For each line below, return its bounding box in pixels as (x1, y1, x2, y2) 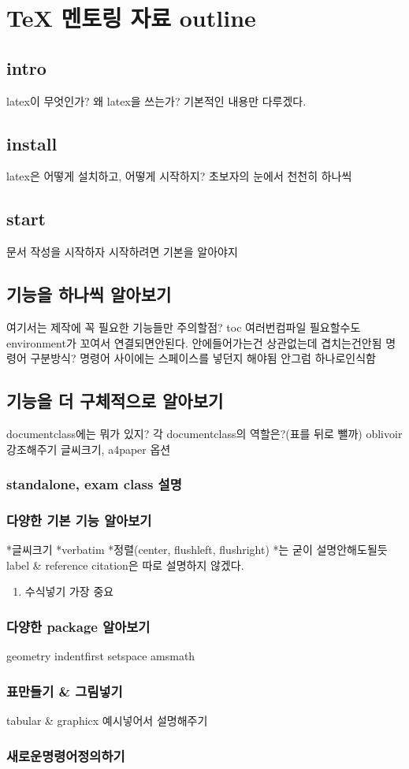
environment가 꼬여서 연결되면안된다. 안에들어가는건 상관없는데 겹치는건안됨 (6, 334, 382, 351)
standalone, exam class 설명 (6, 474, 182, 494)
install (6, 131, 58, 155)
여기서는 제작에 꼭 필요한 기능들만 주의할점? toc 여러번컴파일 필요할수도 (6, 318, 361, 335)
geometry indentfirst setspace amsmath (6, 648, 195, 664)
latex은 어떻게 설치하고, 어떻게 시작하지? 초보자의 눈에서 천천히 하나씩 (6, 168, 352, 184)
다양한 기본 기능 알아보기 (6, 510, 152, 529)
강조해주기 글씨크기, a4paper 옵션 (6, 440, 171, 457)
